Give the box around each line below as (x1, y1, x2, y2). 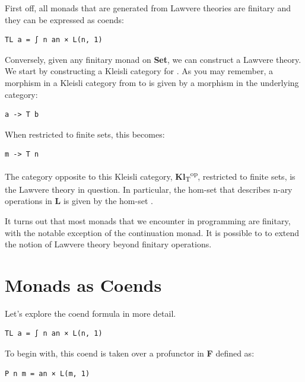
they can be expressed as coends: (5, 13, 124, 26)
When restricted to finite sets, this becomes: (5, 128, 165, 140)
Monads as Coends (5, 272, 162, 297)
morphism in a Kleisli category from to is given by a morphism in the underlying (5, 76, 299, 88)
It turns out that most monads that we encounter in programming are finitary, (5, 214, 291, 227)
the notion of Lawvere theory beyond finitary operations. (5, 238, 212, 250)
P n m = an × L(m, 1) (5, 369, 90, 378)
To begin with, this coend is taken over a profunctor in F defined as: (5, 347, 255, 359)
